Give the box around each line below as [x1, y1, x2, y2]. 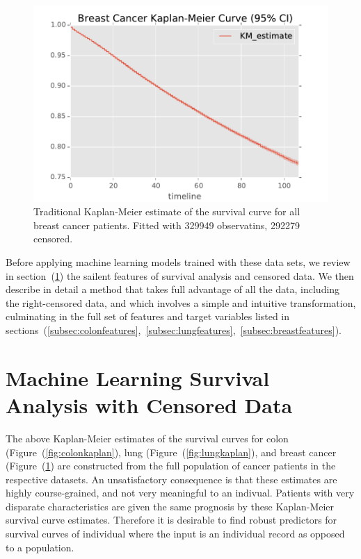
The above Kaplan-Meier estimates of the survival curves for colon [6, 431, 289, 445]
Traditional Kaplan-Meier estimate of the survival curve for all [33, 204, 300, 219]
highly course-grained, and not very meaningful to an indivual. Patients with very [6, 485, 355, 500]
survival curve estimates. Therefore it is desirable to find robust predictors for [6, 512, 337, 527]
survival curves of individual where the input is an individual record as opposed [6, 526, 345, 541]
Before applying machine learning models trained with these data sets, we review [6, 255, 351, 269]
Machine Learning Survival [6, 363, 270, 392]
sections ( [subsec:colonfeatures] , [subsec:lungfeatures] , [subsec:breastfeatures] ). [6, 323, 342, 337]
